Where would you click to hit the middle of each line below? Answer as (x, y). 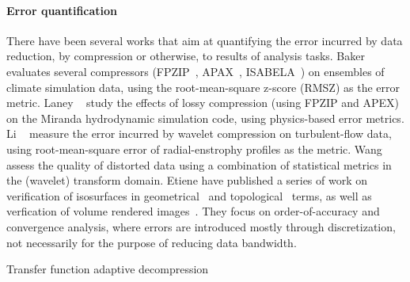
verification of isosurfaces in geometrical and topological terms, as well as (189, 195)
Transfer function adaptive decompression (108, 269)
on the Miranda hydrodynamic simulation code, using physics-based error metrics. (205, 118)
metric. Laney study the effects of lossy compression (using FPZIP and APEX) (203, 103)
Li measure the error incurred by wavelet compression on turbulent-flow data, (199, 133)
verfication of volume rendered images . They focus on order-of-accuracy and (193, 211)
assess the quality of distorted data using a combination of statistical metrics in (199, 164)
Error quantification (62, 10)
